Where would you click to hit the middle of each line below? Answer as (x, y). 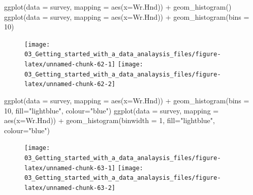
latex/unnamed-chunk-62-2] (70, 84)
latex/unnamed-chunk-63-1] (70, 168)
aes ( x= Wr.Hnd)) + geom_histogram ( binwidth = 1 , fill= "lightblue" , (109, 120)
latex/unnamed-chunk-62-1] (70, 65)
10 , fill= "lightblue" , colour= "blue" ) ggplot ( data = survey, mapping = (112, 110)
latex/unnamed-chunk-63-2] (70, 188)
